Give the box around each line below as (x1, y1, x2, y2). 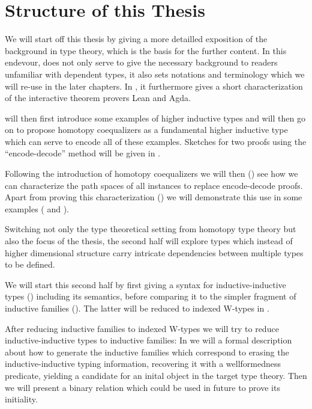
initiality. (5, 393, 38, 405)
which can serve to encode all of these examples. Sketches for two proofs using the (5, 135, 307, 147)
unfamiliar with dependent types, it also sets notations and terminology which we (5, 67, 305, 80)
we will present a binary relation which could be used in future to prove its (5, 381, 280, 393)
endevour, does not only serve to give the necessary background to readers (5, 56, 278, 69)
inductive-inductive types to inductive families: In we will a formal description (5, 334, 292, 346)
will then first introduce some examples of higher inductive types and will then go (5, 111, 305, 124)
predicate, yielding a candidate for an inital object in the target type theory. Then (5, 369, 307, 381)
